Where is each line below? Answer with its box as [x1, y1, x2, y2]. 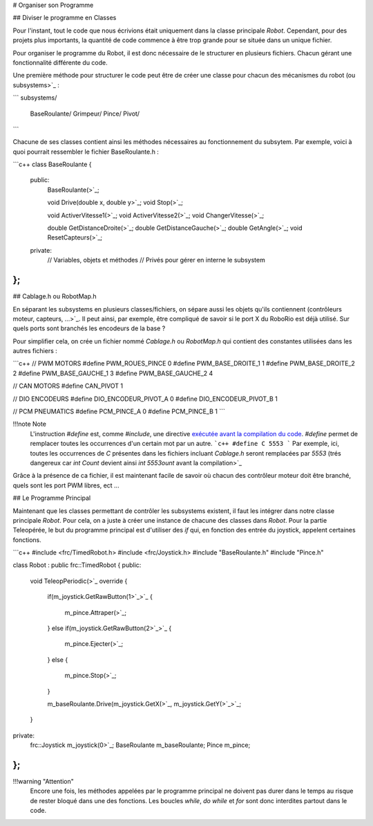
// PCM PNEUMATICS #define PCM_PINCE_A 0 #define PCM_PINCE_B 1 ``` [12, 407, 226, 415]
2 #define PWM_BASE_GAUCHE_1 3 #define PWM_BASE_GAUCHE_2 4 [12, 369, 213, 377]
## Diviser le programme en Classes [12, 14, 117, 22]
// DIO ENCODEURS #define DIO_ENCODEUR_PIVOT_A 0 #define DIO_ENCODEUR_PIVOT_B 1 [12, 395, 278, 403]
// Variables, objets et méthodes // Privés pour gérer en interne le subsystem [47, 256, 265, 264]
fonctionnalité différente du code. [12, 58, 108, 66]
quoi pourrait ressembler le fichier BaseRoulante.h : [12, 147, 159, 156]
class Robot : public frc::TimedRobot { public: [12, 561, 142, 569]
